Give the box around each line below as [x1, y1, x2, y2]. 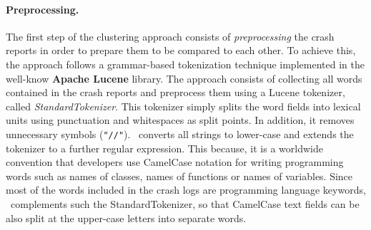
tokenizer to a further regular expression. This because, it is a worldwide [6, 140, 323, 155]
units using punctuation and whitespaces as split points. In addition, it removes [6, 113, 355, 127]
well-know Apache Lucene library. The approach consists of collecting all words [6, 70, 362, 85]
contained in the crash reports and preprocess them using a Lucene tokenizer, [6, 85, 345, 100]
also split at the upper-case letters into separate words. [6, 210, 247, 225]
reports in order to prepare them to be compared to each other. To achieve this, [6, 43, 356, 58]
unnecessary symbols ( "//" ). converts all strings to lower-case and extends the [6, 126, 354, 141]
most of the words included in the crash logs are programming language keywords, [6, 182, 366, 197]
